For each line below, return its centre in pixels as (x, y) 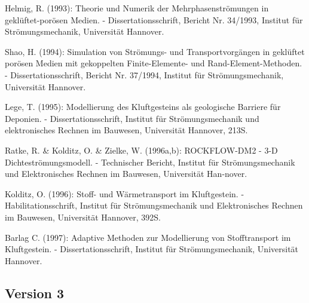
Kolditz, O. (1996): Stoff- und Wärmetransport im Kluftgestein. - (125, 193)
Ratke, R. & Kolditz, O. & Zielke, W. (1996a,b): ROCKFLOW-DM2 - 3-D (141, 150)
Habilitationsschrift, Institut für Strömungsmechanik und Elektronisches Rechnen (154, 205)
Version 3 (35, 293)
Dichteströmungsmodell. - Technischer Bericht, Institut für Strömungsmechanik (150, 162)
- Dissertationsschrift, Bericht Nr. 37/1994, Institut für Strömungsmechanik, (144, 74)
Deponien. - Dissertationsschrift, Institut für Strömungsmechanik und (132, 118)
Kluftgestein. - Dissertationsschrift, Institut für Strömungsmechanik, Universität (152, 249)
